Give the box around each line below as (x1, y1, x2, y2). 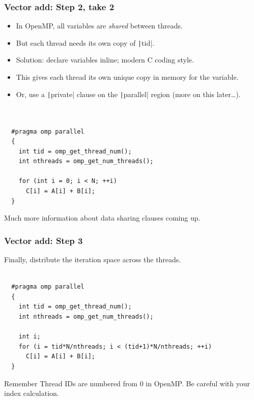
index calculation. (4, 388, 59, 398)
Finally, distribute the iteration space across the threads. (4, 254, 181, 265)
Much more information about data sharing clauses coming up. (4, 212, 201, 223)
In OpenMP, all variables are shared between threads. (16, 20, 183, 31)
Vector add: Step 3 (4, 234, 83, 247)
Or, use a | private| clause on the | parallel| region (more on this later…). (16, 88, 241, 99)
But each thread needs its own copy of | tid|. (16, 37, 155, 48)
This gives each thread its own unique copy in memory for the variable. (16, 72, 239, 82)
